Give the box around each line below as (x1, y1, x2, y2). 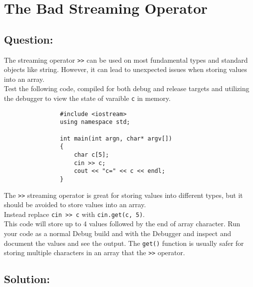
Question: (4, 31, 53, 47)
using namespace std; (60, 119, 130, 126)
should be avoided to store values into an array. (4, 199, 146, 210)
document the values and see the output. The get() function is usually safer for (4, 238, 244, 248)
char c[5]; (74, 151, 109, 158)
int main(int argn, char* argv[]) (60, 135, 172, 142)
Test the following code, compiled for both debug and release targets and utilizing (4, 83, 250, 94)
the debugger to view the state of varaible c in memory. (4, 93, 171, 103)
